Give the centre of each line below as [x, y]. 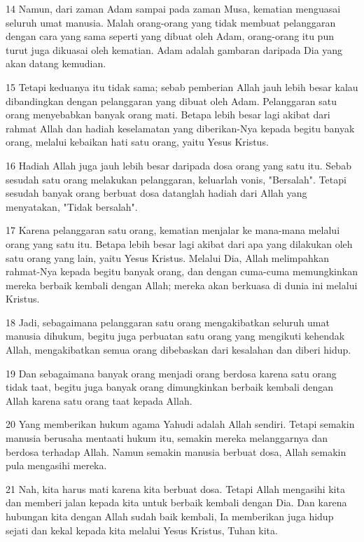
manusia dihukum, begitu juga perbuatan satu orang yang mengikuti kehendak [175, 336]
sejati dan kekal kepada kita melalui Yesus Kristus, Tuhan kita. [142, 530]
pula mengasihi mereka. [56, 465]
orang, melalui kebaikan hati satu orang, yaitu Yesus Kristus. [137, 142]
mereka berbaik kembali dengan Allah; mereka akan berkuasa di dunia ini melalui [182, 285]
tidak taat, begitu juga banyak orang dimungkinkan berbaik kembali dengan [170, 387]
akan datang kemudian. [56, 63]
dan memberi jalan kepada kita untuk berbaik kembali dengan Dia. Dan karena [176, 502]
